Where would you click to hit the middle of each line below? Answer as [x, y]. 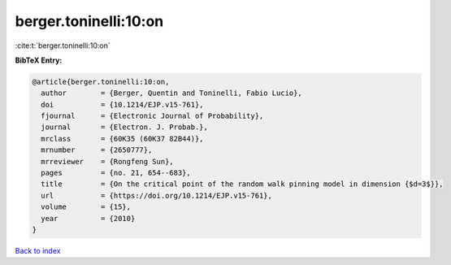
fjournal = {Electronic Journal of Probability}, [152, 116]
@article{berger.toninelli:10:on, [101, 82]
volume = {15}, [86, 207]
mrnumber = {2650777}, [97, 150]
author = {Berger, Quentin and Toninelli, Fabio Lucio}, [171, 93]
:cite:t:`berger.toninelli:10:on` [63, 46]
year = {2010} [88, 218]
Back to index [38, 250]
